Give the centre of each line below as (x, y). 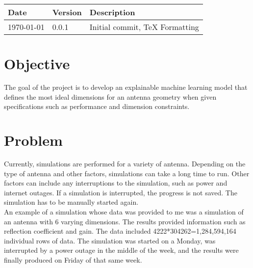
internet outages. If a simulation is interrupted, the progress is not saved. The (121, 192)
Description (112, 12)
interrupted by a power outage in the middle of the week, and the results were (121, 250)
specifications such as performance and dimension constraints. (97, 106)
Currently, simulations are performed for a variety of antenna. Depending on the (125, 164)
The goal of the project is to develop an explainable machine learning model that (126, 87)
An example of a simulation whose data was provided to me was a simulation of (124, 212)
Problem (33, 140)
